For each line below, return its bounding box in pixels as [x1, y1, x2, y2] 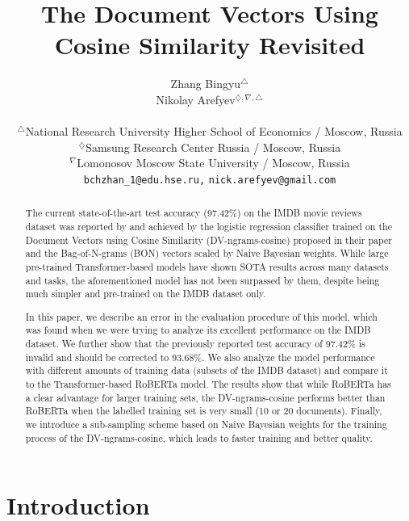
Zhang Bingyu [170, 75, 241, 92]
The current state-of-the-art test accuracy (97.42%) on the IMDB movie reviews [25, 206, 362, 220]
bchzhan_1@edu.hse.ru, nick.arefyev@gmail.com [83, 174, 336, 186]
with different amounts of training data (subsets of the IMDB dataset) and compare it [25, 363, 388, 377]
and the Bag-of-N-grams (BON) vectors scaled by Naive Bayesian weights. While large [25, 246, 389, 260]
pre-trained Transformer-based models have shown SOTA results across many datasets [25, 259, 389, 273]
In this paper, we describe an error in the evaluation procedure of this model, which [25, 309, 378, 323]
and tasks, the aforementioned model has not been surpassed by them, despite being [25, 273, 380, 287]
